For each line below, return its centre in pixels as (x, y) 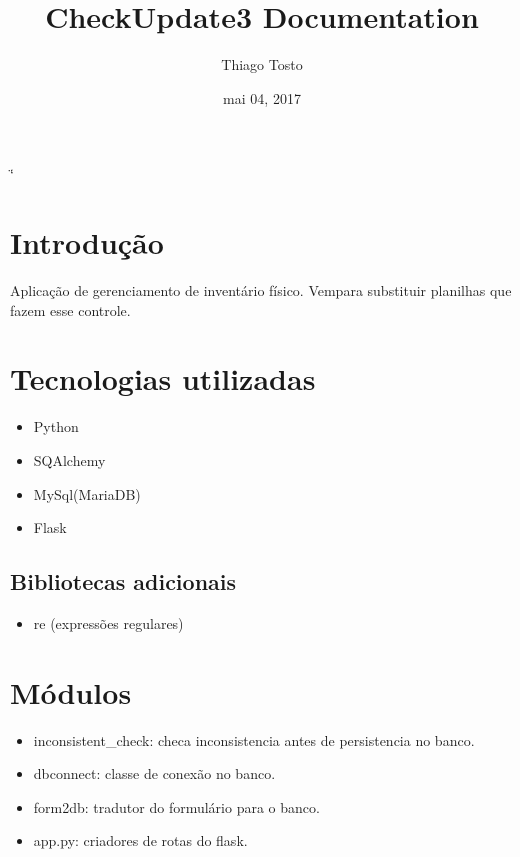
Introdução (87, 242)
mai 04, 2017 (262, 97)
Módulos (71, 691)
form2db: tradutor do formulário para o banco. (176, 806)
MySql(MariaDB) (87, 493)
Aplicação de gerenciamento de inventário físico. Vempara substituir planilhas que (261, 290)
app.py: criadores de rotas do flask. (140, 840)
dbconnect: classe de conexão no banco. (154, 773)
